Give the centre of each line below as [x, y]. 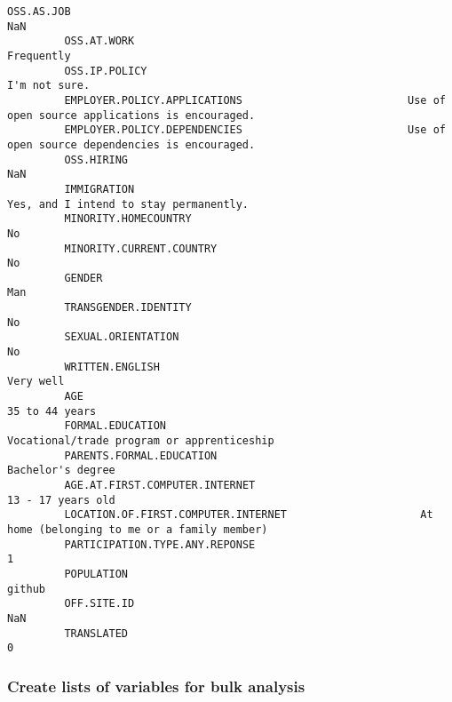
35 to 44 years [52, 411]
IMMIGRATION [99, 189]
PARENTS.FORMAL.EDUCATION [141, 455]
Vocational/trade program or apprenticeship [141, 441]
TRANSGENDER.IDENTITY [128, 308]
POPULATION [96, 574]
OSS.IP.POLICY [106, 71]
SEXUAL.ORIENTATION [122, 337]
